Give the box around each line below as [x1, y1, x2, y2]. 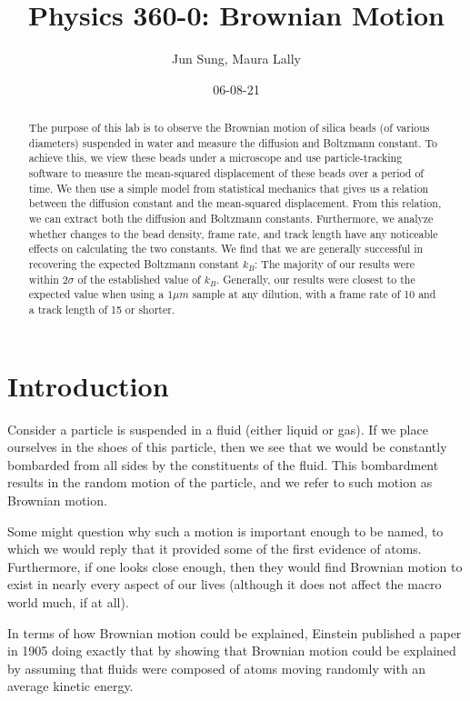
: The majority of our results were [255, 256, 415, 272]
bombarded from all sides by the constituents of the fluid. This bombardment [7, 455, 439, 474]
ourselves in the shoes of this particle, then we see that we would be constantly [7, 437, 447, 456]
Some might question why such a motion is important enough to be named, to [7, 521, 444, 540]
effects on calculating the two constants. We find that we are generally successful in [28, 241, 424, 256]
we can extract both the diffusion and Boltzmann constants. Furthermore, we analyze [28, 211, 434, 226]
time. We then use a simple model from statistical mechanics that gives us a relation [28, 180, 429, 195]
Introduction [7, 366, 169, 404]
